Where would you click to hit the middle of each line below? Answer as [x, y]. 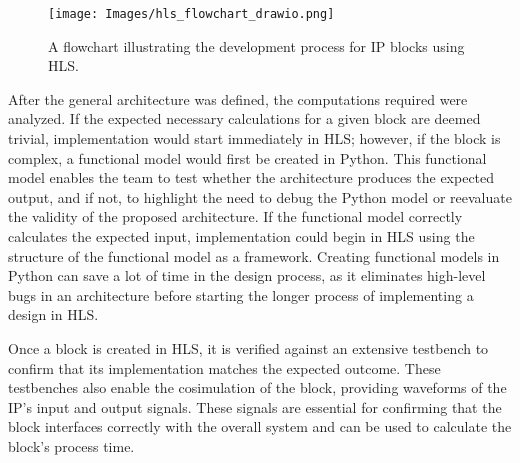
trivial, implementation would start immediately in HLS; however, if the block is [254, 138]
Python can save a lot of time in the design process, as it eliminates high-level [247, 275]
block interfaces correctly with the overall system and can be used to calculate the [260, 426]
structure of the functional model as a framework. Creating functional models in [254, 255]
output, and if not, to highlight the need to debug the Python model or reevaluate [260, 196]
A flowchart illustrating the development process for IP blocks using [256, 45]
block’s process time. [71, 445]
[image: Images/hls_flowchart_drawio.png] [191, 14]
